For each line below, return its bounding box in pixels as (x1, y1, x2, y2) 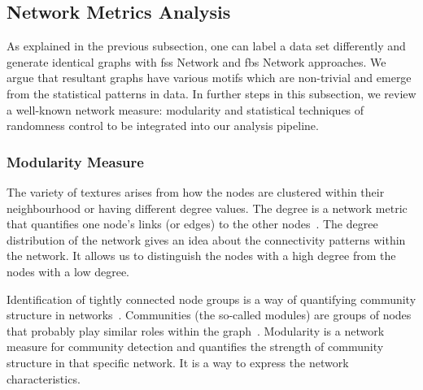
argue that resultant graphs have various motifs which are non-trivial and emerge (7, 69, 412, 86)
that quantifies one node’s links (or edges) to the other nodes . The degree (7, 215, 378, 232)
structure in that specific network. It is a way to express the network (7, 353, 349, 370)
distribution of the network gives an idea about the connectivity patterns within (7, 231, 406, 248)
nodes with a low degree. (7, 262, 129, 279)
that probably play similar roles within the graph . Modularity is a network (7, 322, 385, 339)
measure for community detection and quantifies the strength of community (7, 338, 384, 355)
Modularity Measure (7, 151, 144, 171)
